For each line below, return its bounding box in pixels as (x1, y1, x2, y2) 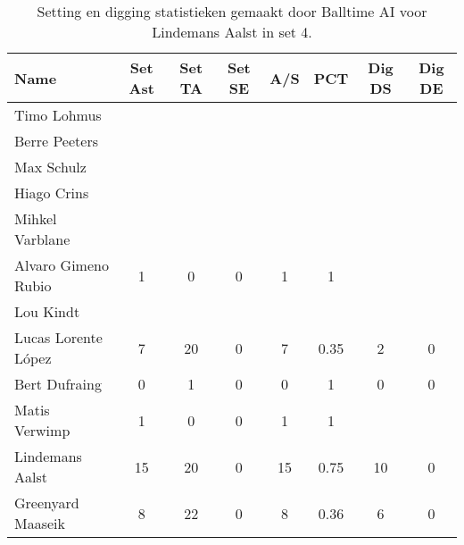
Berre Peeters (14, 130, 98, 151)
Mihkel (14, 208, 57, 229)
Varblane (14, 229, 70, 249)
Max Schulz (14, 156, 87, 177)
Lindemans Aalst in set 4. (152, 21, 312, 42)
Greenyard (14, 492, 79, 513)
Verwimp (14, 420, 70, 440)
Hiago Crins (14, 182, 89, 203)
